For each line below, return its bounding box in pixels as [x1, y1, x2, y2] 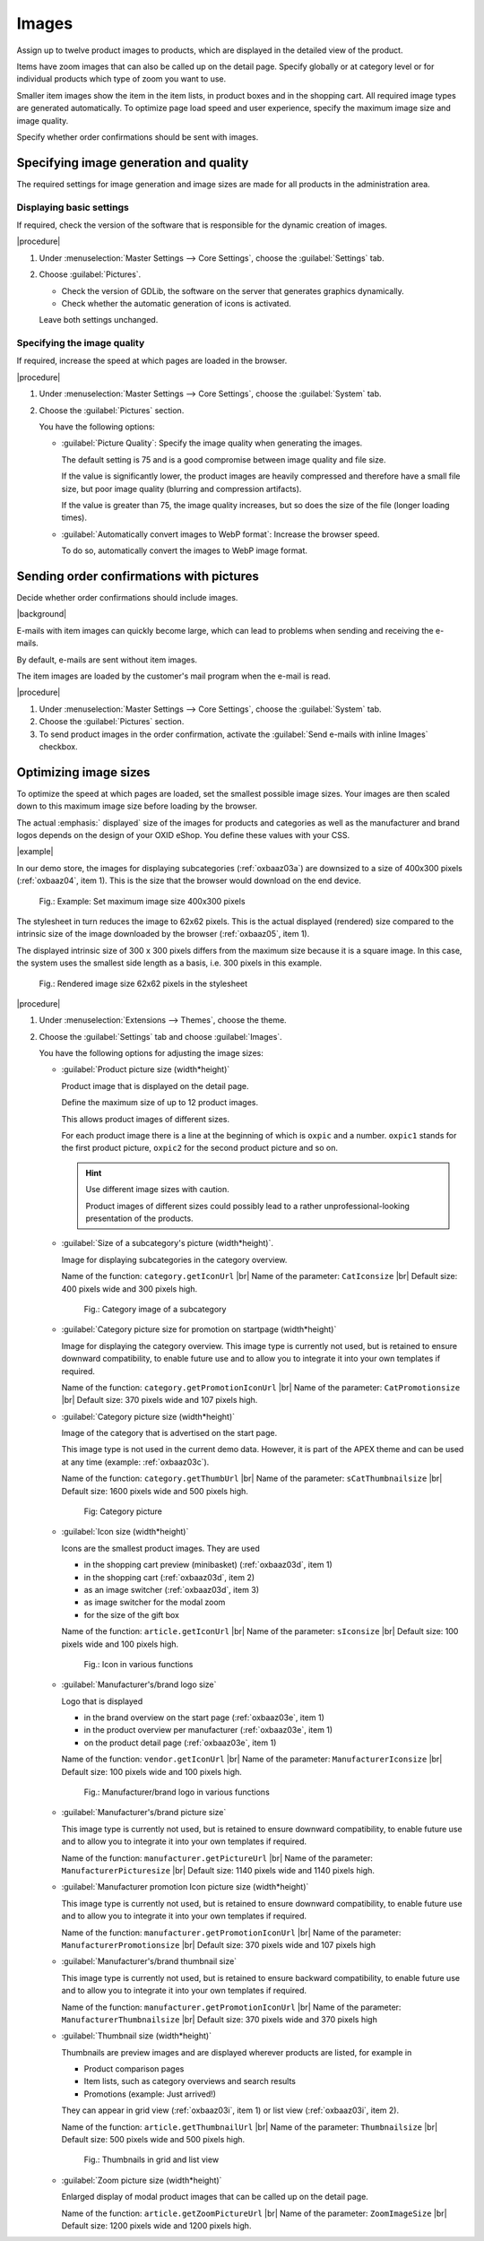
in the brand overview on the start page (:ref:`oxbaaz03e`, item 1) [83, 1712, 324, 1723]
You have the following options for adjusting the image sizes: [39, 1048, 264, 1059]
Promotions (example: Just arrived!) [83, 2089, 217, 2099]
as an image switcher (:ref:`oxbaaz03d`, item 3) [83, 1584, 260, 1595]
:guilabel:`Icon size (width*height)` [61, 1527, 189, 1537]
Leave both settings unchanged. [39, 315, 159, 325]
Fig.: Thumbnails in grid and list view [83, 2154, 220, 2165]
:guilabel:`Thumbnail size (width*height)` [61, 2030, 212, 2041]
